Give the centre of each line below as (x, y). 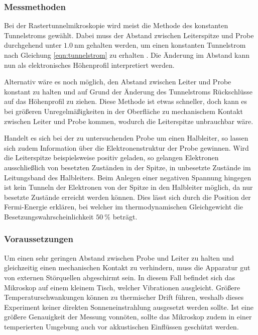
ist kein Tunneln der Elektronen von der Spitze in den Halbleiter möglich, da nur (128, 187)
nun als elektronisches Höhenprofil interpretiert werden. (89, 65)
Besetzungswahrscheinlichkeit (49, 216)
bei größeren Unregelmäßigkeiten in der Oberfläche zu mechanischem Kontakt (123, 111)
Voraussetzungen (39, 239)
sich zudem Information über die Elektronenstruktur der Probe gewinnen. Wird (126, 147)
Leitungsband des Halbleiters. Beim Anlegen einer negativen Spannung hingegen (128, 177)
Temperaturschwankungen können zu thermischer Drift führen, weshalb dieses (124, 297)
